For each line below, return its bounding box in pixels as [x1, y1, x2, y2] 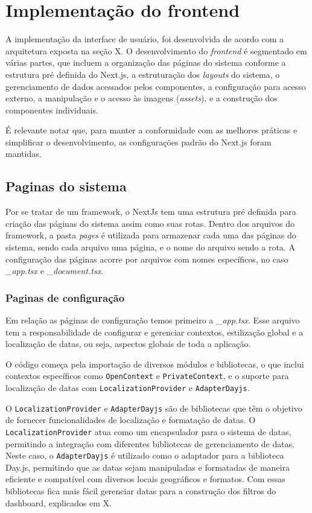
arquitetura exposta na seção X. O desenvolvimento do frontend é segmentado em [5, 44, 307, 57]
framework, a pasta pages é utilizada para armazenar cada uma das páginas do [5, 229, 296, 241]
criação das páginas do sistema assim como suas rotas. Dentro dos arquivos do [5, 217, 295, 229]
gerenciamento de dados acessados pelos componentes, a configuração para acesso [5, 80, 306, 92]
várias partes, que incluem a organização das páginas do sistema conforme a [5, 56, 286, 69]
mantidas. [5, 147, 42, 160]
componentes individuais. [5, 103, 98, 116]
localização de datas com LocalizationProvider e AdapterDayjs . [5, 381, 250, 394]
